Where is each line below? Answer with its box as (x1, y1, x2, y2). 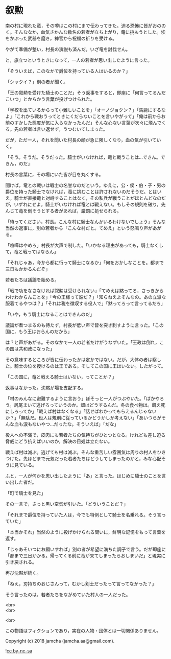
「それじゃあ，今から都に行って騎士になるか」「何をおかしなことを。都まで (5, 259, 164, 266)
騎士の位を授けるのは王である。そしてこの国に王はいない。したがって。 (14, 363, 166, 369)
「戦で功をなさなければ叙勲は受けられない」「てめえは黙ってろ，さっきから (5, 287, 164, 294)
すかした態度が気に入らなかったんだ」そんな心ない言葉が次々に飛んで (14, 120, 162, 126)
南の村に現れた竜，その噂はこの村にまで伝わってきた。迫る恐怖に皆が (5, 22, 153, 29)
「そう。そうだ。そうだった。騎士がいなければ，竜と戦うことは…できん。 (5, 154, 161, 160)
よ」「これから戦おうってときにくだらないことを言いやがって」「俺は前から (5, 113, 162, 119)
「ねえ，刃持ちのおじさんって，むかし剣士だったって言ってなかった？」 (5, 580, 157, 586)
